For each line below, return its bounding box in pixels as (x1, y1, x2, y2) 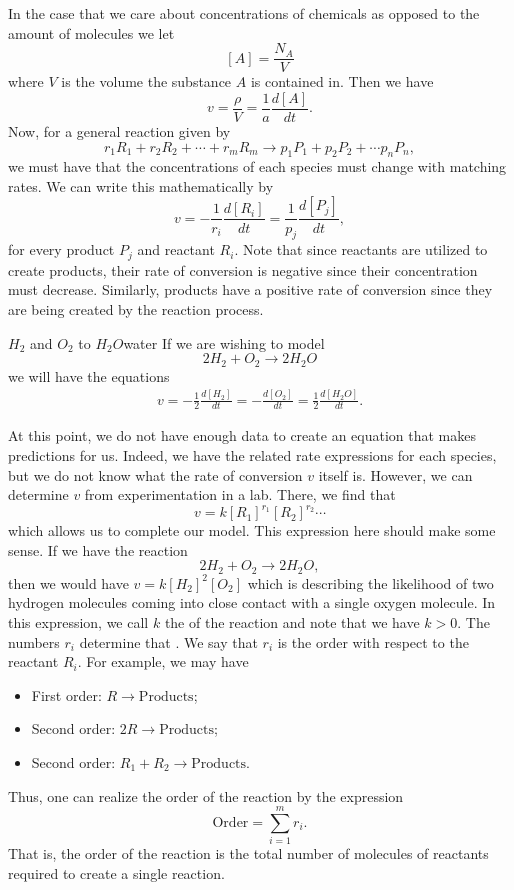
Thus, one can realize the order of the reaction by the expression (8, 785, 404, 806)
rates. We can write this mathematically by (8, 175, 274, 196)
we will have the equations (8, 365, 170, 386)
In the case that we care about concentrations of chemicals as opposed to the (8, 3, 480, 23)
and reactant (137, 239, 215, 260)
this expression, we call (8, 612, 149, 633)
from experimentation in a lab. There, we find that (84, 484, 396, 505)
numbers (8, 631, 60, 652)
